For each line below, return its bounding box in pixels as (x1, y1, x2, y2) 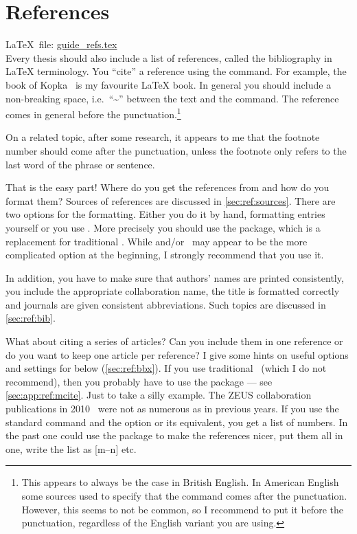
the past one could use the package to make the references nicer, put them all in (5, 428, 343, 443)
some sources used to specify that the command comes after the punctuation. (21, 489, 347, 502)
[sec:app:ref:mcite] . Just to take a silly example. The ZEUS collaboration (5, 388, 312, 402)
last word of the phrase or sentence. (5, 157, 155, 171)
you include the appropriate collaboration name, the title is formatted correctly (5, 284, 340, 298)
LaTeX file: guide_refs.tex (5, 37, 117, 52)
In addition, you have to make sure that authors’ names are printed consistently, (5, 270, 344, 285)
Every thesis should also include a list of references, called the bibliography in (5, 50, 332, 65)
